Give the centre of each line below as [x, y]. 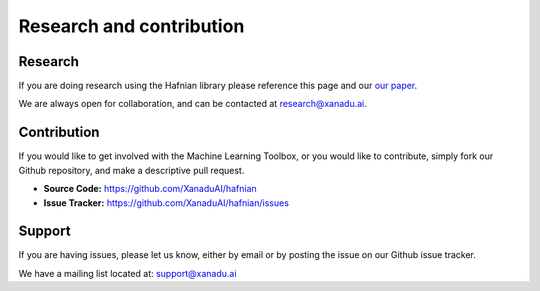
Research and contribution [131, 26]
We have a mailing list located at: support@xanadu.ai [127, 273]
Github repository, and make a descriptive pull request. [131, 170]
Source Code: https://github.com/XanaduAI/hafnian [150, 189]
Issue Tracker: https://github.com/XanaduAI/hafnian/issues [166, 202]
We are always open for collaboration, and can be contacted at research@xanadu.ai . [192, 104]
